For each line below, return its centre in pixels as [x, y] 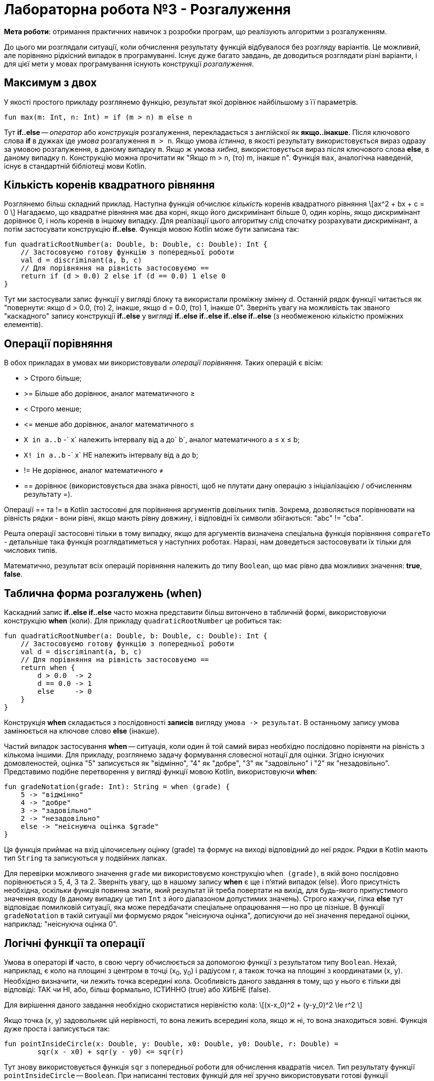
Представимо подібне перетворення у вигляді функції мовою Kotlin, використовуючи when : [161, 772]
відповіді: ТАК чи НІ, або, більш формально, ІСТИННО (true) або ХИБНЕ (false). [138, 989]
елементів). [24, 325]
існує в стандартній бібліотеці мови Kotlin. [75, 166]
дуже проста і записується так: [57, 1028]
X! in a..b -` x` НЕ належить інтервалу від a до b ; [111, 455]
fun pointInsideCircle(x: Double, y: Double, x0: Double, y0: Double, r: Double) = [171, 1044]
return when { [48, 668]
